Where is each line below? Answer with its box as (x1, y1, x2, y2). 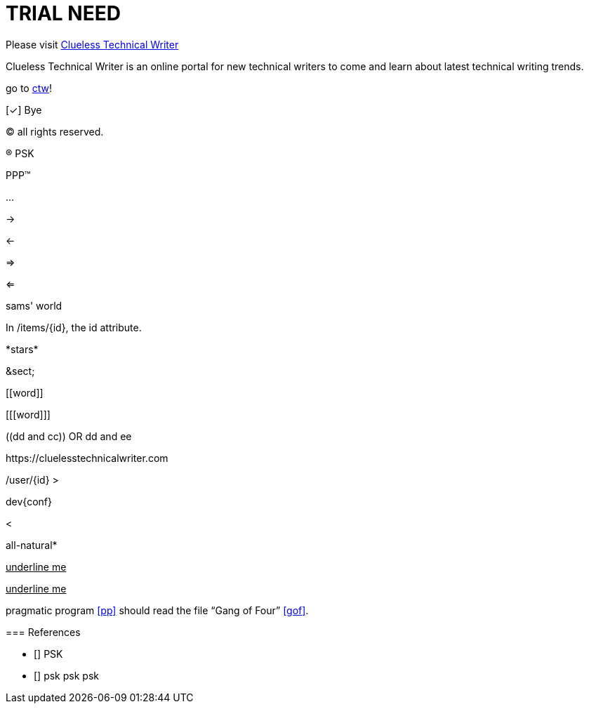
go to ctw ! (6, 81, 52, 94)
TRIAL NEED (6, 1, 121, 25)
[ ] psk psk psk (34, 669, 99, 682)
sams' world (6, 299, 62, 312)
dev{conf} (6, 495, 52, 508)
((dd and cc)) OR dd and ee (6, 430, 132, 442)
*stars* (6, 343, 39, 355)
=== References (6, 625, 81, 638)
